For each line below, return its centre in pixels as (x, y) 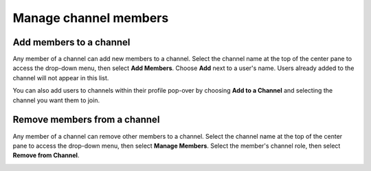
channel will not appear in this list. (61, 78)
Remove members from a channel (86, 120)
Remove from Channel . (46, 155)
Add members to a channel (71, 42)
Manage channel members (91, 18)
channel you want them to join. (56, 100)
